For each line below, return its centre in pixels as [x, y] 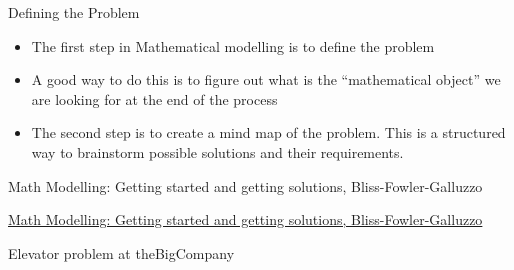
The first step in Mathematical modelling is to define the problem [233, 45]
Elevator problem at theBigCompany [121, 252]
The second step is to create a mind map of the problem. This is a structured [268, 132]
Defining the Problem [74, 12]
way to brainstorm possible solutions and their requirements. [217, 151]
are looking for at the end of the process [154, 98]
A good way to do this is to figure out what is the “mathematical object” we [266, 79]
